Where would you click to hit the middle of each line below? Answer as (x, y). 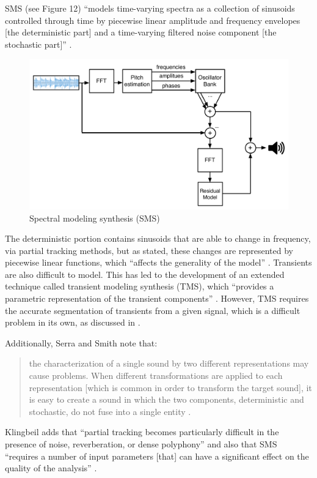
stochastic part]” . (38, 44)
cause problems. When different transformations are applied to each (156, 375)
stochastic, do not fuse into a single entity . (110, 411)
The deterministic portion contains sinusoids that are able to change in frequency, (158, 238)
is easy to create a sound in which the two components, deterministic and (166, 399)
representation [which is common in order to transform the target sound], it (170, 387)
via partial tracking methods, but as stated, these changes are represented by (149, 250)
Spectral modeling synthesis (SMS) (95, 218)
